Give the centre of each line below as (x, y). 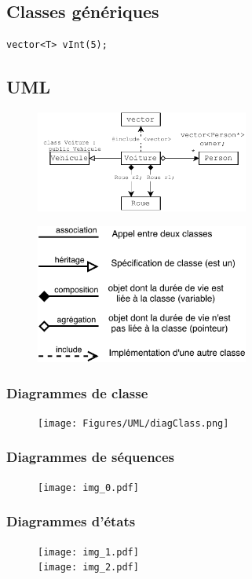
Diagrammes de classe (77, 392)
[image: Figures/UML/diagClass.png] (133, 423)
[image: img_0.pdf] (88, 487)
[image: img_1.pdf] (88, 552)
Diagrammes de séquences (91, 457)
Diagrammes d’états (71, 521)
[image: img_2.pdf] (88, 568)
